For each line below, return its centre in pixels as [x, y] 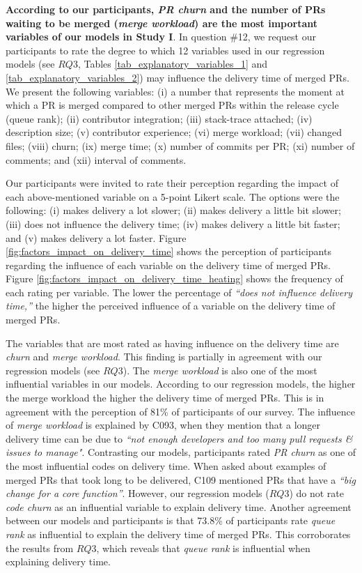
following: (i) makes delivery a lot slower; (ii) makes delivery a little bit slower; [173, 210]
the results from [40, 548]
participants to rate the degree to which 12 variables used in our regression [165, 50]
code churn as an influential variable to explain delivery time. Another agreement [179, 506]
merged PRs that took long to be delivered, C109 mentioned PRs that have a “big [181, 479]
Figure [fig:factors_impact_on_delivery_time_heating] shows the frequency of [174, 278]
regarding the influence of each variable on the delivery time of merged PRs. [168, 265]
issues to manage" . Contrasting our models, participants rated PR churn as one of [181, 452]
